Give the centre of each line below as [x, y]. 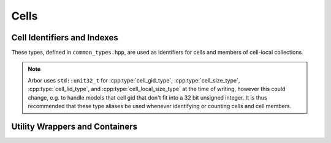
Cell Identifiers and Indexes [65, 38]
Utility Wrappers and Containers [74, 126]
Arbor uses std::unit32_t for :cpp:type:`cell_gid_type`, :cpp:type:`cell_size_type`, [134, 80]
